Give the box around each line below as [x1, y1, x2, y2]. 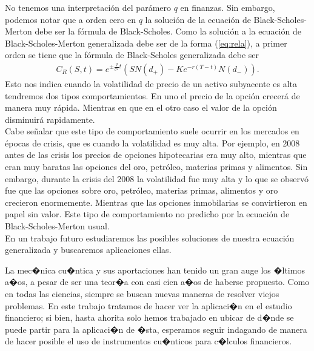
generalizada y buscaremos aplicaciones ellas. [5, 243, 172, 256]
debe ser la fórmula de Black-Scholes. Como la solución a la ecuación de [35, 25, 301, 38]
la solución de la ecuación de [145, 13, 251, 25]
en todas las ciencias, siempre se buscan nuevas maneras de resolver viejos [5, 287, 279, 300]
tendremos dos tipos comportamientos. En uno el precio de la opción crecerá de [5, 89, 300, 102]
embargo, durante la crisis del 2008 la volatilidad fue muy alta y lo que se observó [5, 172, 309, 185]
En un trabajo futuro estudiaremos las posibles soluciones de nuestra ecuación [5, 231, 295, 244]
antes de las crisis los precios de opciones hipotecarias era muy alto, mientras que [5, 148, 307, 161]
